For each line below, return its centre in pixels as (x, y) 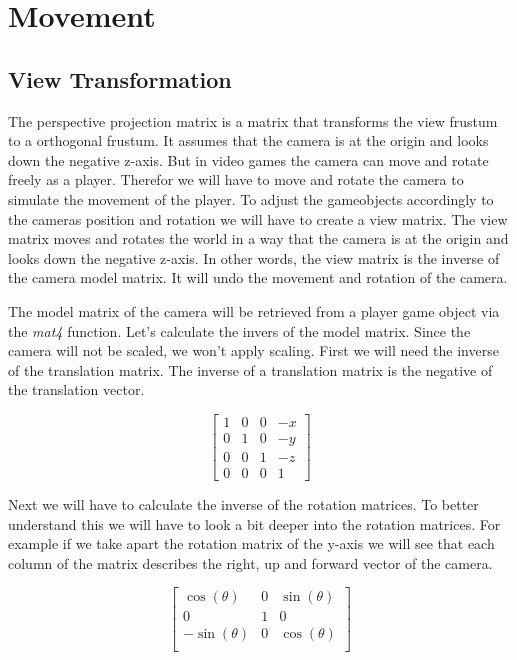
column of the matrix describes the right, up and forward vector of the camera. (250, 562)
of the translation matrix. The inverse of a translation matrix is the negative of (250, 369)
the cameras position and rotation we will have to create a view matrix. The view (258, 218)
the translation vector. (76, 389)
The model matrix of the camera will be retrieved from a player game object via (254, 310)
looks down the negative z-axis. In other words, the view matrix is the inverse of (254, 257)
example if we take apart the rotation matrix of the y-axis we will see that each (251, 543)
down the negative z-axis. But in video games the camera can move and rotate (248, 159)
